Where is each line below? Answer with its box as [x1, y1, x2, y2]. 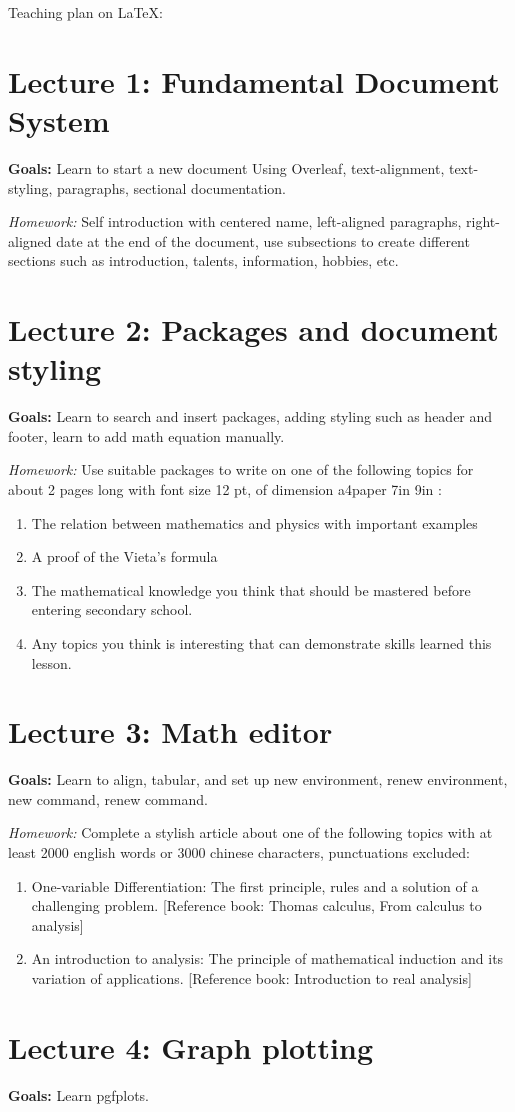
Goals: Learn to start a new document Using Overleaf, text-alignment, [8, 157, 445, 178]
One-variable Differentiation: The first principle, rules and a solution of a [31, 875, 479, 896]
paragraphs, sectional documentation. [57, 177, 287, 198]
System [8, 99, 110, 140]
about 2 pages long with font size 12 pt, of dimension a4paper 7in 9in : [8, 478, 442, 499]
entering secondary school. [31, 599, 193, 620]
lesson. [31, 652, 72, 673]
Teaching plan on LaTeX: [8, 2, 163, 22]
